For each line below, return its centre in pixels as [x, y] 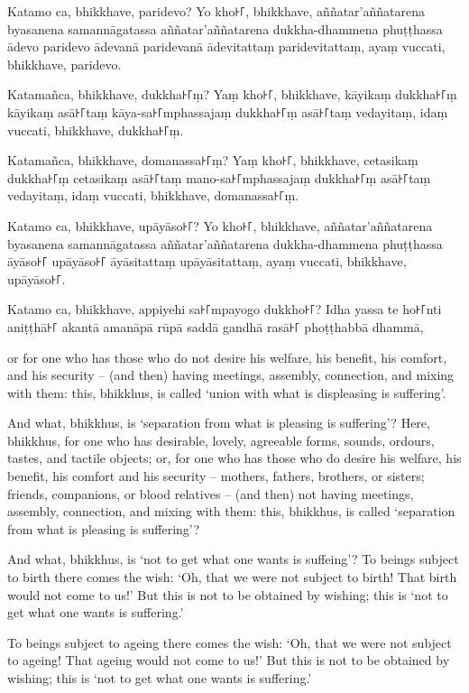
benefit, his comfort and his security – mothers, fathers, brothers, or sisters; [216, 476]
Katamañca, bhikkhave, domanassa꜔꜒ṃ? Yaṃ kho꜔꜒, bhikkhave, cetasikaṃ [213, 160]
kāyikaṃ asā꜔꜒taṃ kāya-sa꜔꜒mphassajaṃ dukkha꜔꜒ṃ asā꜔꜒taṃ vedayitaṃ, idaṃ [228, 111]
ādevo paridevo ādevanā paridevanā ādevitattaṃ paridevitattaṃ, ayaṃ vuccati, [226, 46]
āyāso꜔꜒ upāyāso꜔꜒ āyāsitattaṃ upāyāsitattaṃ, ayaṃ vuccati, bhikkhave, [207, 261]
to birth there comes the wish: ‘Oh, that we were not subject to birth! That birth [232, 577]
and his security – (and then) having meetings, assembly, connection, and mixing [231, 375]
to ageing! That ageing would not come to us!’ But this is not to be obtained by [229, 660]
